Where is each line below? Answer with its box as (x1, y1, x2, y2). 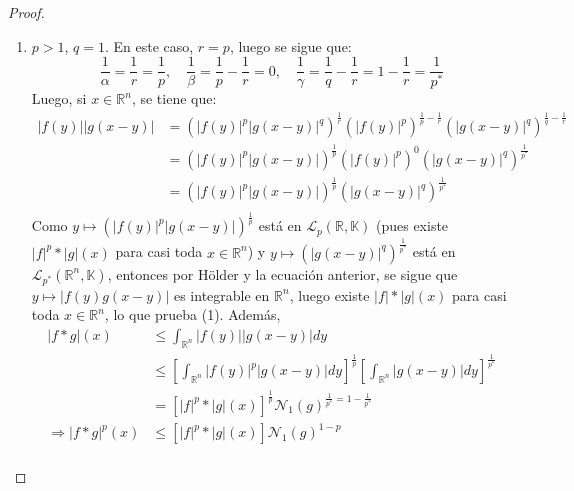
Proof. (8, 2, 45, 22)
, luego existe (289, 284, 370, 305)
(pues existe (375, 215, 449, 236)
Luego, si (31, 88, 87, 109)
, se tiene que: (131, 88, 217, 109)
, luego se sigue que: (229, 35, 352, 56)
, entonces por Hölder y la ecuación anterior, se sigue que (107, 263, 458, 284)
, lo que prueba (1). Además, (104, 304, 281, 325)
